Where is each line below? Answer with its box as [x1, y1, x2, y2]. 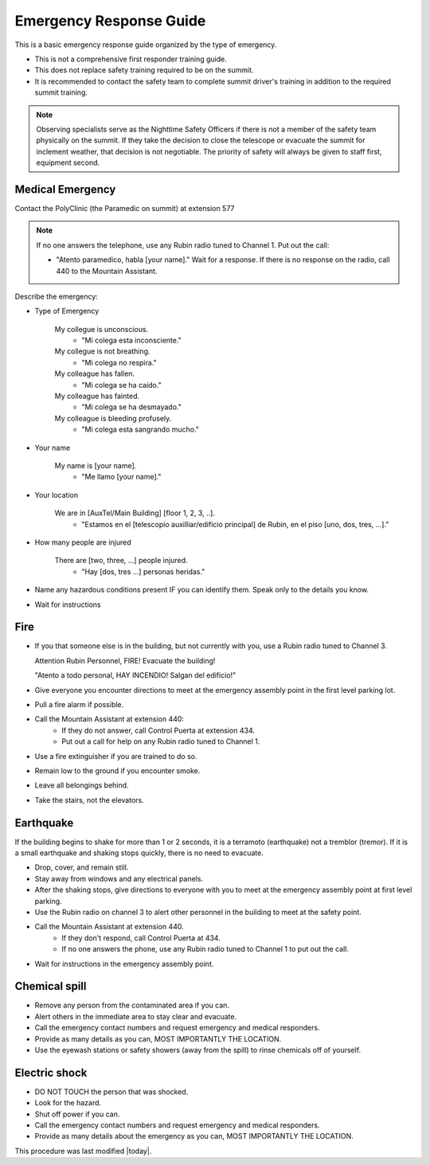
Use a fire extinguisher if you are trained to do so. [34, 751, 197, 760]
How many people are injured [34, 538, 131, 547]
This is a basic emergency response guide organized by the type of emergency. [14, 40, 277, 49]
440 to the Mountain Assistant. [56, 266, 158, 276]
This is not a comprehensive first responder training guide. [34, 54, 227, 64]
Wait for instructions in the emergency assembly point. [34, 959, 214, 968]
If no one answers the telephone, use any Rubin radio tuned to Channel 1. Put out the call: [36, 240, 330, 250]
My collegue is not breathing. [54, 346, 150, 356]
